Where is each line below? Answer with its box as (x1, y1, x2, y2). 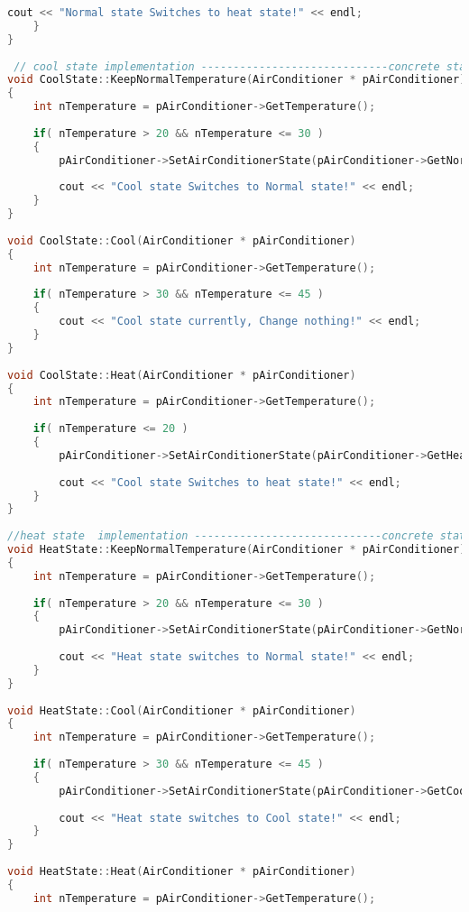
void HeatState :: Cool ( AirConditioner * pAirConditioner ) (7, 704, 356, 717)
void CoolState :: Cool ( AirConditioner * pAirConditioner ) (7, 234, 356, 247)
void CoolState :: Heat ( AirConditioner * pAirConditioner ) (7, 368, 356, 382)
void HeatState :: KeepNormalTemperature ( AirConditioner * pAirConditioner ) (7, 543, 466, 556)
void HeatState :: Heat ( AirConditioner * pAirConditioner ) (7, 865, 356, 878)
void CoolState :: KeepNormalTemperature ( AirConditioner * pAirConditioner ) (7, 73, 466, 87)
